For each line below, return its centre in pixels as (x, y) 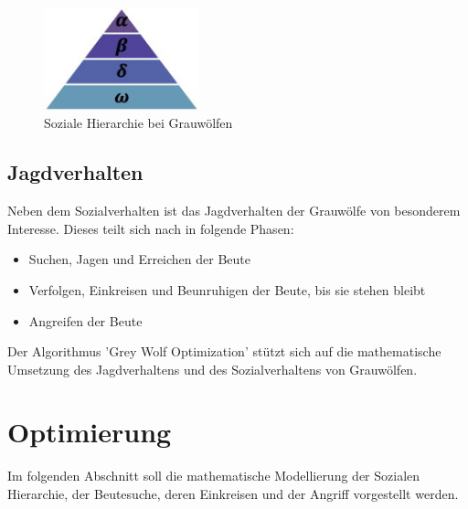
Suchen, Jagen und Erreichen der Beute (140, 259)
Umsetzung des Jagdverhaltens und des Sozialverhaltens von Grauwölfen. (213, 369)
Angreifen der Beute (85, 320)
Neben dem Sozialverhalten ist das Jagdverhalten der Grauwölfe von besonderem (234, 211)
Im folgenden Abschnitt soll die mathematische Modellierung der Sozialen (214, 476)
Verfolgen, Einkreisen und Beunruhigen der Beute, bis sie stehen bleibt (227, 289)
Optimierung (90, 432)
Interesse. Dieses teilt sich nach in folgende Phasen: (151, 228)
